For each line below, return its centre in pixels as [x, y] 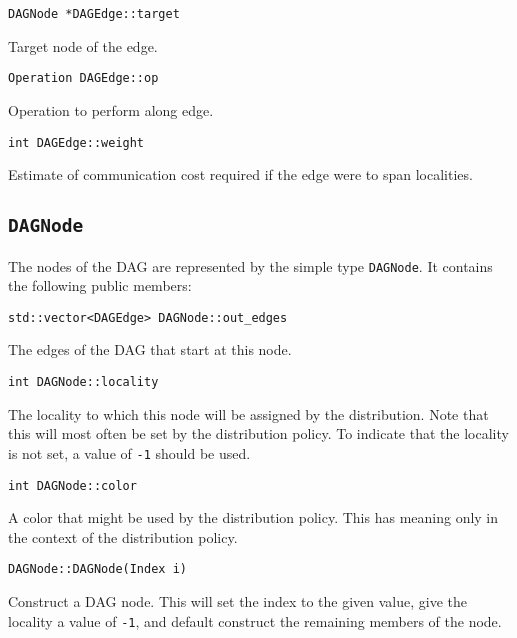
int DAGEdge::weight [76, 142]
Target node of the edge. [83, 45]
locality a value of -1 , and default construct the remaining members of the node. [255, 620]
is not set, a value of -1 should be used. [129, 452]
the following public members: [100, 285]
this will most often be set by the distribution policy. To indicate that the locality [258, 433]
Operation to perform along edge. [111, 109]
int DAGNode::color [72, 485]
